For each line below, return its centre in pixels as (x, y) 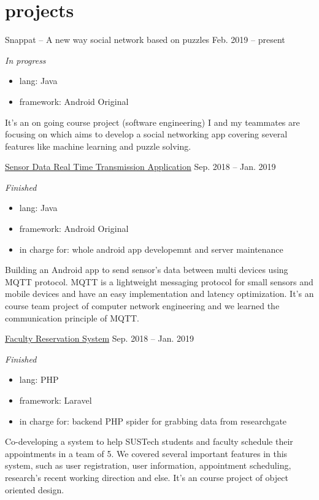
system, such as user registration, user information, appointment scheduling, (148, 465)
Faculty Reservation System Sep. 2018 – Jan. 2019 (100, 338)
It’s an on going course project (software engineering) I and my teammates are (152, 122)
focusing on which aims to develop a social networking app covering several (146, 134)
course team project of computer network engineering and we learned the (142, 306)
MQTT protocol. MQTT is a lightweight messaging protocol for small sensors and (159, 281)
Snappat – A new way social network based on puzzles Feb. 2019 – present (145, 40)
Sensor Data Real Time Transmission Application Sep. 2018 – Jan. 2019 (140, 167)
